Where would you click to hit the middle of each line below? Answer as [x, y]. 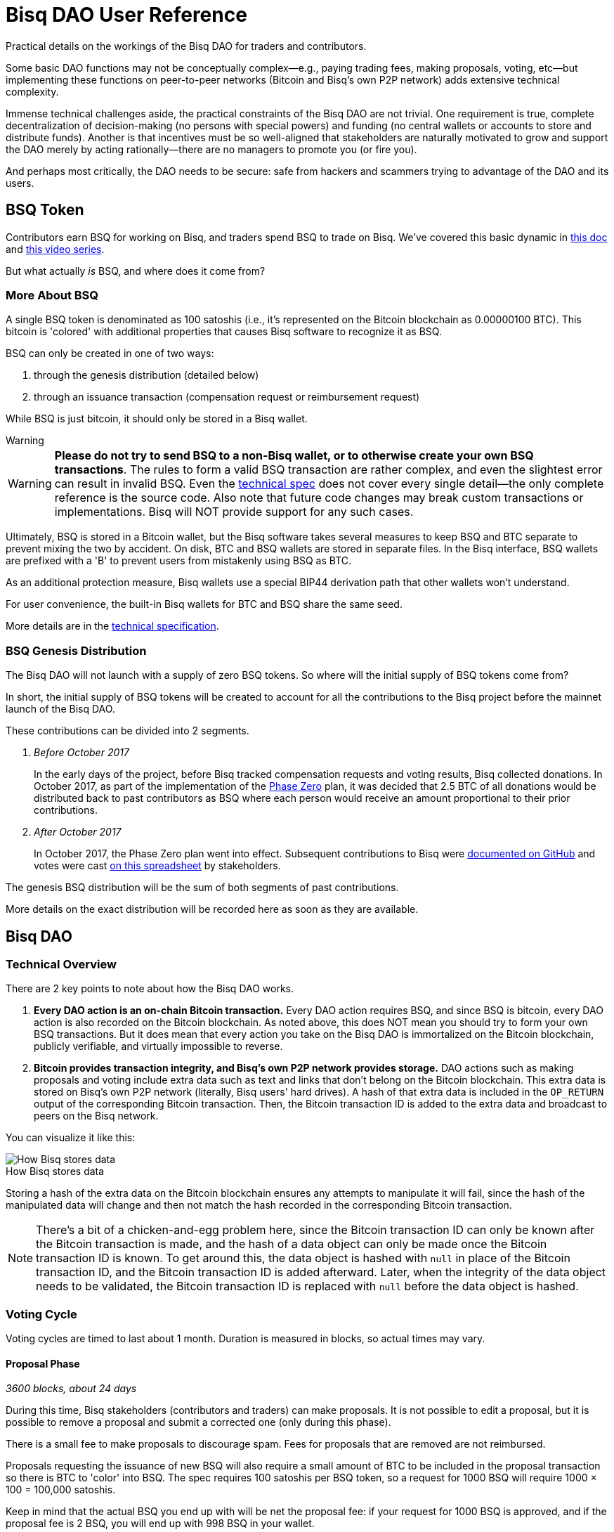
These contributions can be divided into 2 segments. [128, 731]
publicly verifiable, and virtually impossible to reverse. [158, 1046]
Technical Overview [61, 964]
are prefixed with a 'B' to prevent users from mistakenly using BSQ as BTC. [179, 561]
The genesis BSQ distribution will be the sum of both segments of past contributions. [202, 888]
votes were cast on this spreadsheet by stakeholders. [157, 866]
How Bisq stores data [55, 1171]
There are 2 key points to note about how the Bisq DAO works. [150, 989]
